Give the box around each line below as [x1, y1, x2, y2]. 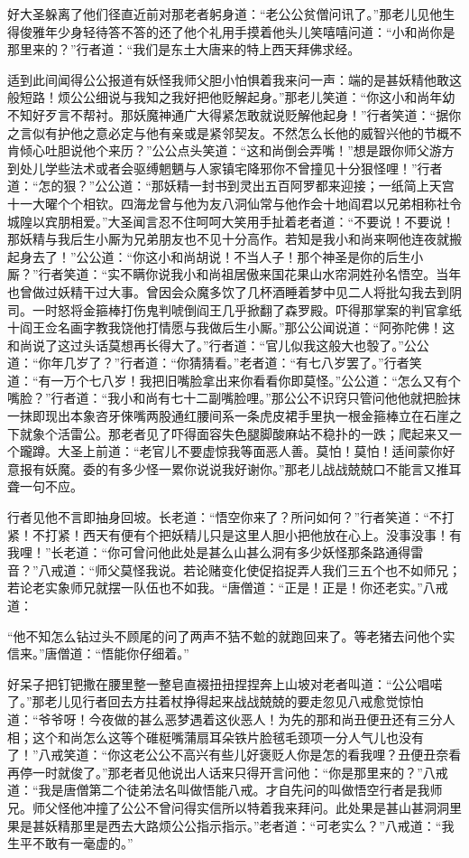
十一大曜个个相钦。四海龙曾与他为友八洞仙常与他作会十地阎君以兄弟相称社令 [7, 193, 462, 212]
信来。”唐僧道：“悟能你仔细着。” [7, 644, 189, 663]
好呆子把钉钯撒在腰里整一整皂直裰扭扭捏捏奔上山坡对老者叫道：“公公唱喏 [7, 674, 443, 693]
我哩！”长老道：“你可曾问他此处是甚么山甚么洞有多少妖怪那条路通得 [7, 543, 411, 562]
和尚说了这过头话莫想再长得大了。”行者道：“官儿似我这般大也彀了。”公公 [7, 335, 429, 354]
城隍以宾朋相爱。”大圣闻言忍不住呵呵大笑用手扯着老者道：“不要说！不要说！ [7, 211, 455, 230]
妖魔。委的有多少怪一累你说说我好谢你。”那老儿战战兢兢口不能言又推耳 [44, 459, 462, 478]
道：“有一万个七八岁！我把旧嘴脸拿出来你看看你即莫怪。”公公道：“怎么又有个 [7, 370, 461, 389]
